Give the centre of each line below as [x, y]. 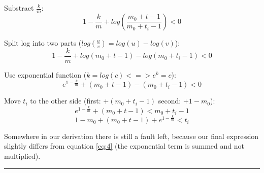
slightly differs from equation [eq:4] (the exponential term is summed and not [124, 146]
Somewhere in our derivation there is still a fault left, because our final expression [131, 136]
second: [170, 101]
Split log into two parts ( [43, 42]
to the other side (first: [65, 101]
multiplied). [22, 156]
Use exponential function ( [45, 74]
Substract [19, 8]
